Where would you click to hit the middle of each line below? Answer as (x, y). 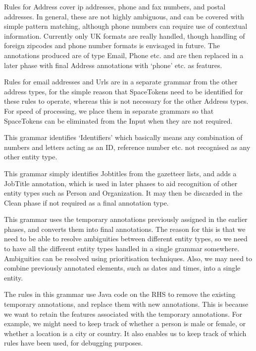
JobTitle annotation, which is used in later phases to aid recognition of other (121, 183)
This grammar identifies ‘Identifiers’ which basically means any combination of (123, 137)
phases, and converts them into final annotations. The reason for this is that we (125, 229)
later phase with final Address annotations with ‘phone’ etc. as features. (113, 65)
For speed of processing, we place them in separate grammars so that (109, 110)
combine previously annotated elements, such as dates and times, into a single (122, 268)
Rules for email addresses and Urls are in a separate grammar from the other (121, 82)
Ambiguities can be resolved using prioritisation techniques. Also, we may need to (128, 258)
